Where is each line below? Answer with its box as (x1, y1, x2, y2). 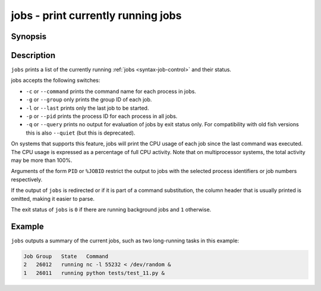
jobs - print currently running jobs (11, 9, 182, 22)
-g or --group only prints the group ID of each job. (26, 96, 152, 103)
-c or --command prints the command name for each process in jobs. (26, 88, 196, 95)
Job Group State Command (23, 252, 109, 260)
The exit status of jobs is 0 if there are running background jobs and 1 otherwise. (11, 206, 212, 213)
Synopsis (11, 31, 47, 41)
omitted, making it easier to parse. (11, 195, 95, 202)
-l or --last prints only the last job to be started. (26, 104, 149, 111)
